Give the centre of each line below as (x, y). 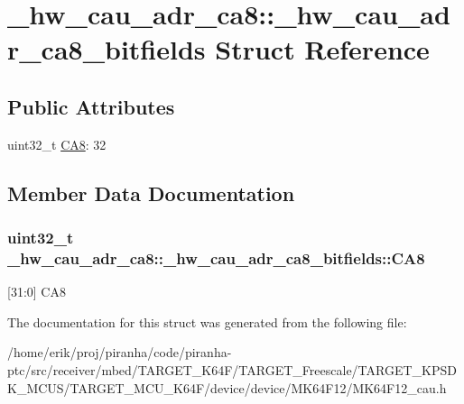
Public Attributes (91, 106)
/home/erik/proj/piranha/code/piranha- (120, 352)
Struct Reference (322, 49)
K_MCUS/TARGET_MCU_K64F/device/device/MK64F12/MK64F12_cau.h (227, 387)
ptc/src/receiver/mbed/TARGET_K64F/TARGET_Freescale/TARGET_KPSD (232, 370)
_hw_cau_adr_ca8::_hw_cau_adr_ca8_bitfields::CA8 (216, 257)
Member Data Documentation (151, 193)
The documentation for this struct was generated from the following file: (207, 321)
